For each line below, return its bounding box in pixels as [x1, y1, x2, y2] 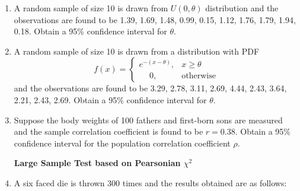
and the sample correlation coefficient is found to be [14, 125, 203, 138]
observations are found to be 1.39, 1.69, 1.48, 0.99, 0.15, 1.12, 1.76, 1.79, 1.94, [14, 13, 296, 26]
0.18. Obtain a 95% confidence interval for [14, 25, 167, 37]
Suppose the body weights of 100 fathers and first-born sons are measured [14, 113, 283, 126]
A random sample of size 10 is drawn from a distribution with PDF [14, 44, 260, 57]
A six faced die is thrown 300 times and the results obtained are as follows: [14, 176, 287, 189]
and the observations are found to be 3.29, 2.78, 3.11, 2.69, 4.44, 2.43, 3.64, [14, 82, 287, 94]
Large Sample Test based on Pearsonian [14, 157, 181, 169]
